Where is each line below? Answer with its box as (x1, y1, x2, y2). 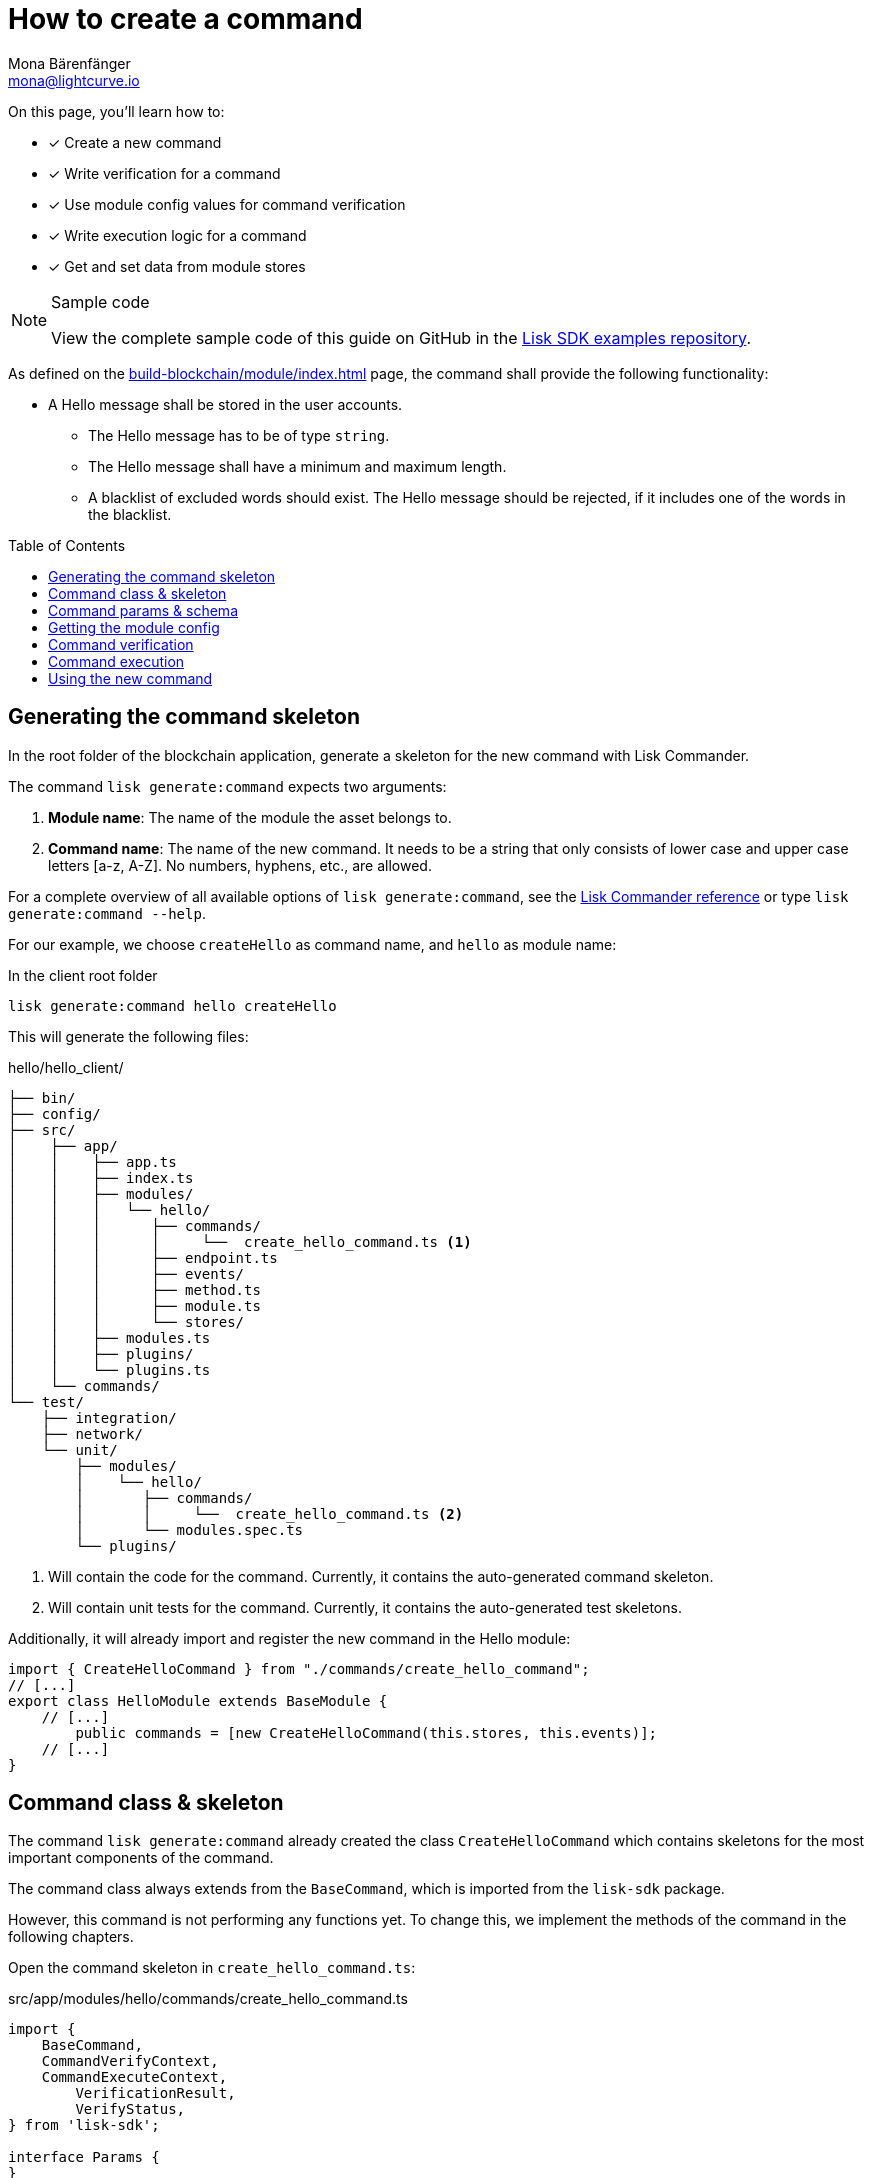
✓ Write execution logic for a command (48, 226, 307, 244)
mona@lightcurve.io (8, 71, 140, 89)
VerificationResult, (75, 2085, 236, 2102)
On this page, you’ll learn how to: (8, 102, 225, 120)
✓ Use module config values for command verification (48, 195, 406, 213)
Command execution (48, 652, 185, 670)
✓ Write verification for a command (48, 164, 281, 182)
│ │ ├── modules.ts (8, 1329, 211, 1346)
